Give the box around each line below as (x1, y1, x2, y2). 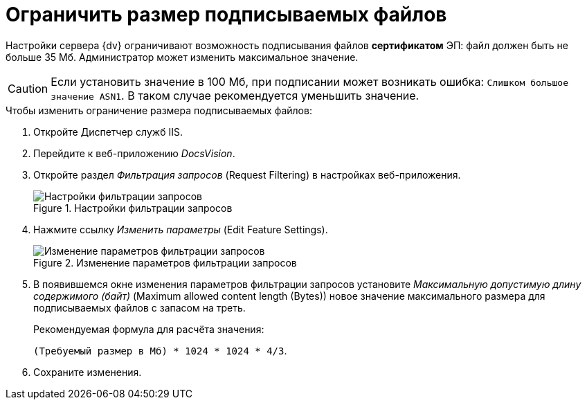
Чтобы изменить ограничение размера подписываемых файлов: (6, 104, 312, 116)
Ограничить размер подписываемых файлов (6, 3, 447, 26)
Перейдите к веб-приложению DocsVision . (33, 147, 235, 159)
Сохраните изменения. (33, 366, 142, 378)
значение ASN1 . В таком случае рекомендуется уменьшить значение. (51, 88, 419, 102)
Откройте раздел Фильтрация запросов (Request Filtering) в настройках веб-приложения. (33, 168, 461, 181)
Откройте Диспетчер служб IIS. (33, 125, 183, 138)
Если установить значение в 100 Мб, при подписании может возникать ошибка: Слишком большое (51, 74, 568, 89)
